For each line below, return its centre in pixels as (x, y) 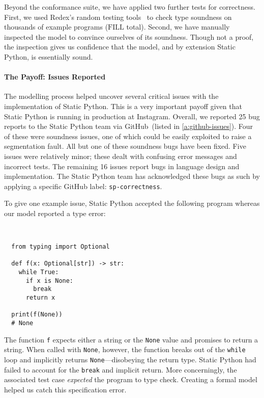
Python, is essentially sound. (49, 56)
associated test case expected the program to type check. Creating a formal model (131, 379)
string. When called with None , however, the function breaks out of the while (125, 349)
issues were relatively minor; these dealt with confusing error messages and (121, 156)
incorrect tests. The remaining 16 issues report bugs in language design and (122, 166)
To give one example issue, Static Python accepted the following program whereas (132, 203)
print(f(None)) (37, 315)
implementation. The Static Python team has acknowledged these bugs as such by (132, 176)
